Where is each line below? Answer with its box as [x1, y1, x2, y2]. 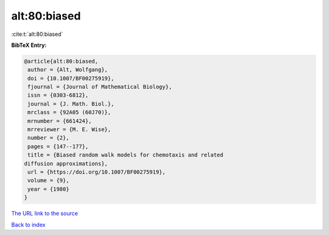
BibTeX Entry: [11, 41, 47, 49]
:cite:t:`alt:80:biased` [11, 30, 63, 38]
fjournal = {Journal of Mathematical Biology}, [27, 83, 172, 91]
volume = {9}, [27, 177, 69, 184]
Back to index [11, 221, 46, 228]
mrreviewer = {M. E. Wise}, [27, 126, 111, 133]
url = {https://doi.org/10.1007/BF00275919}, [27, 169, 166, 175]
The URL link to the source [11, 210, 79, 217]
